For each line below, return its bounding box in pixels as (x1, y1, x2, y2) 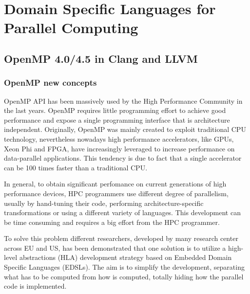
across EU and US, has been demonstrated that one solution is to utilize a (4, 242, 226, 253)
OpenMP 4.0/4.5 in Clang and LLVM (4, 51, 198, 66)
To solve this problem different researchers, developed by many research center (4, 233, 238, 243)
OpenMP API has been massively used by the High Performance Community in (4, 95, 243, 106)
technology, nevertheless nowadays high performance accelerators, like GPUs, (4, 133, 234, 144)
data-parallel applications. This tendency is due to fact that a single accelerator (4, 153, 242, 163)
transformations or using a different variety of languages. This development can (4, 207, 241, 218)
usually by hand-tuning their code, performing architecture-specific (4, 198, 204, 208)
